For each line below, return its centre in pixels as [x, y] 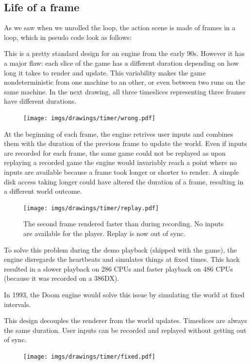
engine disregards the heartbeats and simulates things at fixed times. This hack [122, 259]
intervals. [17, 304]
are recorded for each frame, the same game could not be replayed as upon [115, 153]
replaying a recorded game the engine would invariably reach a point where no [120, 162]
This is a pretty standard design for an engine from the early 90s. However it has [125, 53]
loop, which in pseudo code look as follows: [68, 37]
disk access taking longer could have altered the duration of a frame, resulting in [124, 181]
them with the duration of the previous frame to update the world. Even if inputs [125, 143]
